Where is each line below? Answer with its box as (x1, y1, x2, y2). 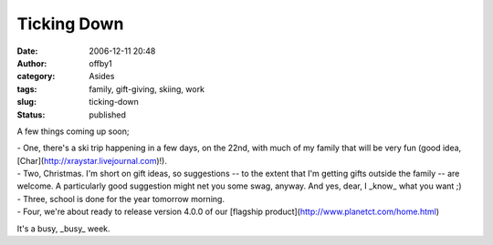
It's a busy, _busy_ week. (16, 223, 110, 234)
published (89, 109, 127, 120)
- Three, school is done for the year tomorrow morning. (16, 193, 226, 204)
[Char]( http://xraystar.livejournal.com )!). (16, 155, 168, 166)
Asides (89, 71, 115, 82)
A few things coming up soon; (16, 126, 130, 137)
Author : (16, 57, 47, 68)
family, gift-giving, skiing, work (89, 83, 205, 95)
